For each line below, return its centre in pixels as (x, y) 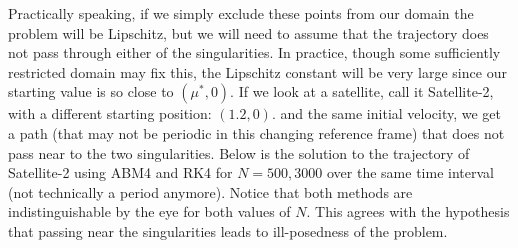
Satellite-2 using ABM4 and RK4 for (120, 172)
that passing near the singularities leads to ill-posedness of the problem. (228, 230)
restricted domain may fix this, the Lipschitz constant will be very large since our (257, 71)
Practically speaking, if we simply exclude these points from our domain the (241, 13)
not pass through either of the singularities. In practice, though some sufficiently (254, 52)
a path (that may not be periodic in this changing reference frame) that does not (256, 132)
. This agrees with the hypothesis (408, 211)
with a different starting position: (110, 113)
